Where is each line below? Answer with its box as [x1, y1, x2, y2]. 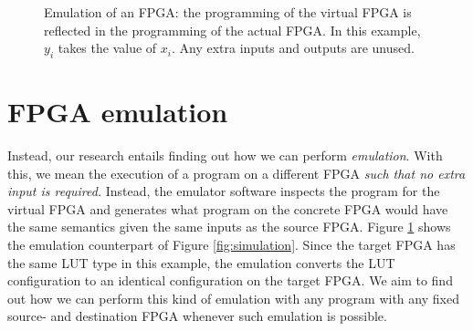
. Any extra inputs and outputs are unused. [171, 38, 415, 57]
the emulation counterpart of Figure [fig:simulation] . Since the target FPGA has [7, 235, 456, 254]
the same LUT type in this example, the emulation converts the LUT [7, 253, 395, 272]
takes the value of [58, 38, 157, 57]
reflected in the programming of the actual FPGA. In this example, [44, 20, 421, 39]
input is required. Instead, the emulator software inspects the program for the [7, 181, 440, 201]
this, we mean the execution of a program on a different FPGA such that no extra [7, 163, 466, 182]
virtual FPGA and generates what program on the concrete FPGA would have [7, 199, 448, 218]
